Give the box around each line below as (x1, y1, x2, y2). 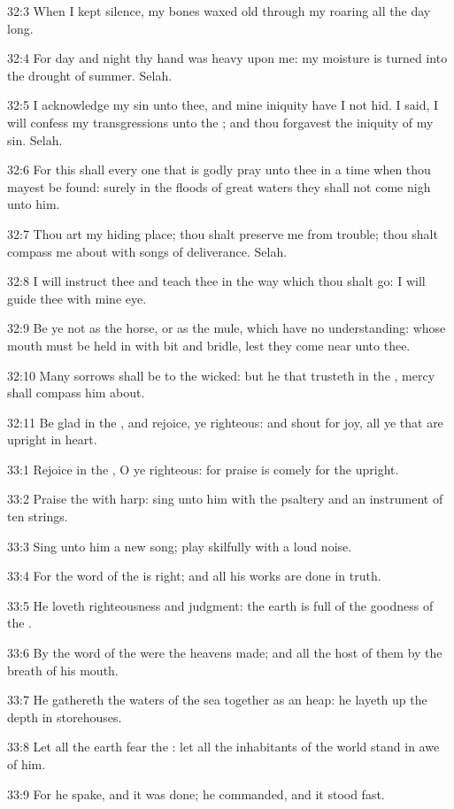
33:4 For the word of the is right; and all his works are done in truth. (7, 566, 381, 585)
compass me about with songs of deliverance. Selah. (7, 242, 288, 260)
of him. (7, 755, 46, 773)
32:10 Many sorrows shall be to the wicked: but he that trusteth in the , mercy (7, 366, 435, 384)
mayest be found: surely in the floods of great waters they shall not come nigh (7, 177, 431, 196)
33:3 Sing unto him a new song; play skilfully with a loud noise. (7, 536, 352, 555)
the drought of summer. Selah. (7, 65, 173, 84)
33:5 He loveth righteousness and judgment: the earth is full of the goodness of (7, 596, 434, 614)
